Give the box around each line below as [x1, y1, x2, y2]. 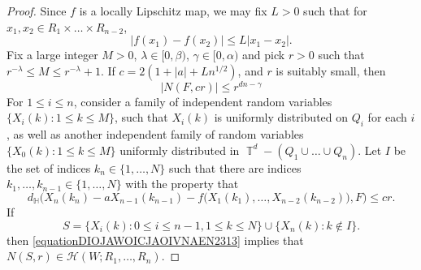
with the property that [125, 175, 239, 192]
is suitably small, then [276, 62, 386, 79]
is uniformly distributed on [214, 109, 349, 126]
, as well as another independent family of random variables [7, 126, 304, 143]
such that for [303, 2, 367, 19]
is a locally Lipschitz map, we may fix [79, 2, 267, 19]
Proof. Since [7, 2, 67, 19]
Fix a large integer [7, 46, 98, 63]
